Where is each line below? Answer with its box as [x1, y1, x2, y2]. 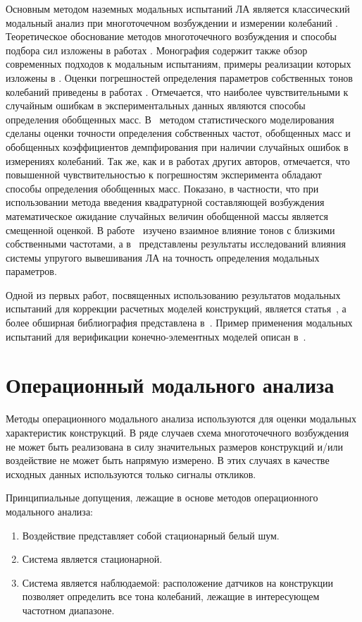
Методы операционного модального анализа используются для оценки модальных [6, 411, 356, 426]
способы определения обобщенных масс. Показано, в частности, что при [6, 181, 319, 195]
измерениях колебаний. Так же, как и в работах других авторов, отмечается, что [6, 153, 350, 168]
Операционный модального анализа [6, 370, 335, 399]
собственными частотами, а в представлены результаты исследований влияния [6, 236, 346, 251]
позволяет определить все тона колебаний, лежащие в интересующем [22, 589, 320, 604]
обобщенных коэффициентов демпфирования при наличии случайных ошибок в [6, 139, 349, 154]
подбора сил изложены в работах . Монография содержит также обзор [6, 42, 308, 57]
